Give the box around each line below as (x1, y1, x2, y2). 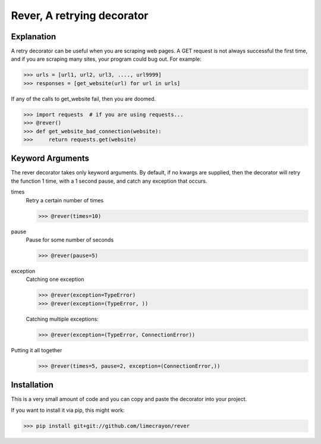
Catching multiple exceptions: (26, 315, 99, 323)
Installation (11, 380, 53, 390)
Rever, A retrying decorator (11, 9, 149, 22)
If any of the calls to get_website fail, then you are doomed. (11, 95, 156, 102)
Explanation (11, 32, 56, 42)
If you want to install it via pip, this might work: (11, 407, 125, 414)
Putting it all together (11, 346, 62, 354)
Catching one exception (26, 276, 84, 283)
